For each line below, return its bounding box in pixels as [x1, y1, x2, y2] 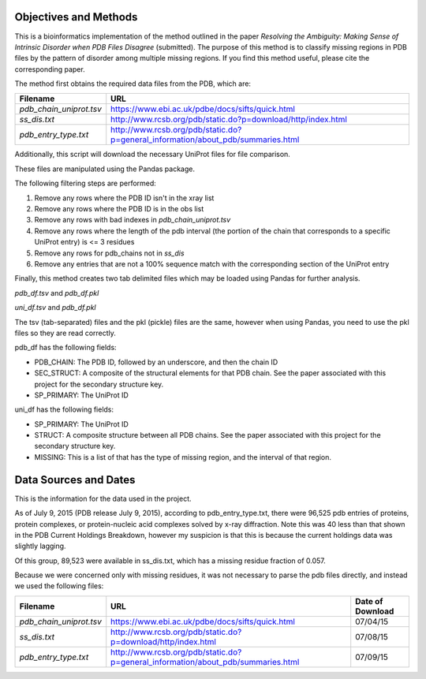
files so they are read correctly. [14, 328, 116, 338]
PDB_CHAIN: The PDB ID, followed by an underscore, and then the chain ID [34, 357, 278, 367]
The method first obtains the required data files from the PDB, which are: [14, 79, 252, 88]
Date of [355, 595, 383, 606]
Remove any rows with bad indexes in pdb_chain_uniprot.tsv [34, 215, 231, 225]
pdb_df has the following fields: [14, 343, 118, 353]
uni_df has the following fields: [14, 405, 114, 414]
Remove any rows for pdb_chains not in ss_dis [34, 248, 185, 258]
